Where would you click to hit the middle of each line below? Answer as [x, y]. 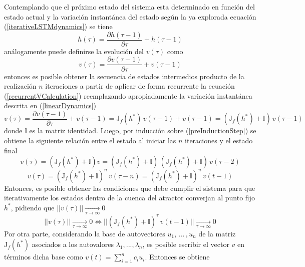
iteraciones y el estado [219, 140]
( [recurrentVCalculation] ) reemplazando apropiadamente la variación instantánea [128, 95]
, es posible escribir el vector [186, 244]
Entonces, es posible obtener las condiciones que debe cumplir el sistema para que [130, 188]
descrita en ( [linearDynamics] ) [50, 105]
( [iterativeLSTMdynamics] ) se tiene [58, 26]
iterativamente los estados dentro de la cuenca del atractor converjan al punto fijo [129, 198]
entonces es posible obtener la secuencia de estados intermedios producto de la [124, 76]
